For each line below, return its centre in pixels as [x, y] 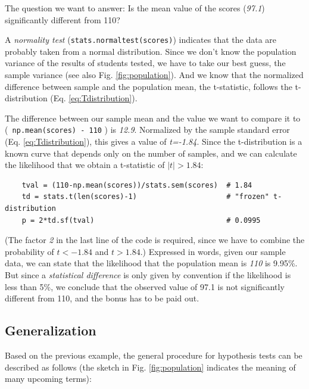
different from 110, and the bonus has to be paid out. [102, 298]
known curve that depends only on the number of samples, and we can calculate [151, 153]
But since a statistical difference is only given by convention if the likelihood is [148, 275]
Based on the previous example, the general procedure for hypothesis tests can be [154, 355]
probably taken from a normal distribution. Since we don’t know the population [151, 51]
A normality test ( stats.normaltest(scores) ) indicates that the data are [141, 40]
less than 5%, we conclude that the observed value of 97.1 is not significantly [145, 286]
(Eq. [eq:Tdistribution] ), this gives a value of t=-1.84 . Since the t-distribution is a [154, 141]
